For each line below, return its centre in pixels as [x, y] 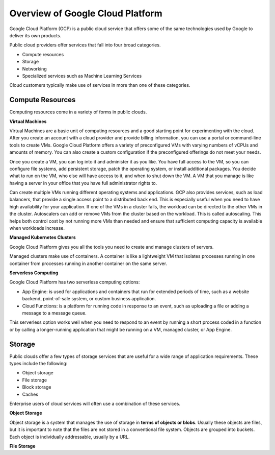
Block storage [37, 387]
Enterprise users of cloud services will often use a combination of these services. [95, 403]
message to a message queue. [54, 313]
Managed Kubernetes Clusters [43, 237]
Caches [30, 394]
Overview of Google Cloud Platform [86, 13]
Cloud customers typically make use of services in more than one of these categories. [100, 85]
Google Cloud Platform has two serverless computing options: [75, 282]
